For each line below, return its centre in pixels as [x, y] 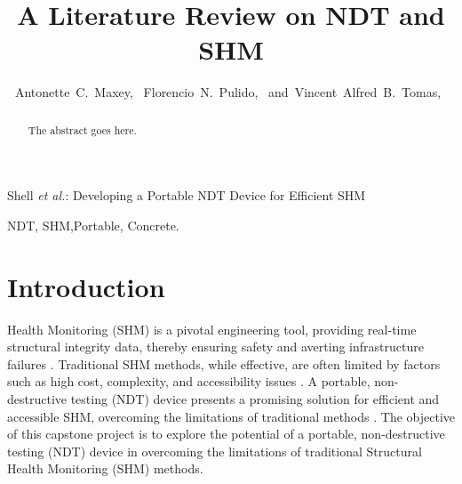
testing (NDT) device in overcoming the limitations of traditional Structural [215, 451]
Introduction [86, 286]
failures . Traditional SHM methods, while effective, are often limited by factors [224, 363]
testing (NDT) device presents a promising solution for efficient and [255, 399]
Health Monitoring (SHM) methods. [105, 468]
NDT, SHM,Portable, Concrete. [93, 225]
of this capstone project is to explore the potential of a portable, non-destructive [226, 434]
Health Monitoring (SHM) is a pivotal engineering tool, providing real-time [212, 329]
